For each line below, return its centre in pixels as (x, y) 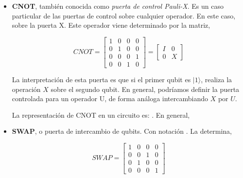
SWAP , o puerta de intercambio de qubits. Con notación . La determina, (122, 131)
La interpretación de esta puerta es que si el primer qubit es (101, 79)
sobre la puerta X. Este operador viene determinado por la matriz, (111, 25)
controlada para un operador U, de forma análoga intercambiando (110, 98)
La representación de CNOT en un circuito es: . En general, (101, 115)
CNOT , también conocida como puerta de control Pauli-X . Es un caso (118, 6)
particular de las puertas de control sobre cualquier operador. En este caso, (124, 15)
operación (26, 89)
